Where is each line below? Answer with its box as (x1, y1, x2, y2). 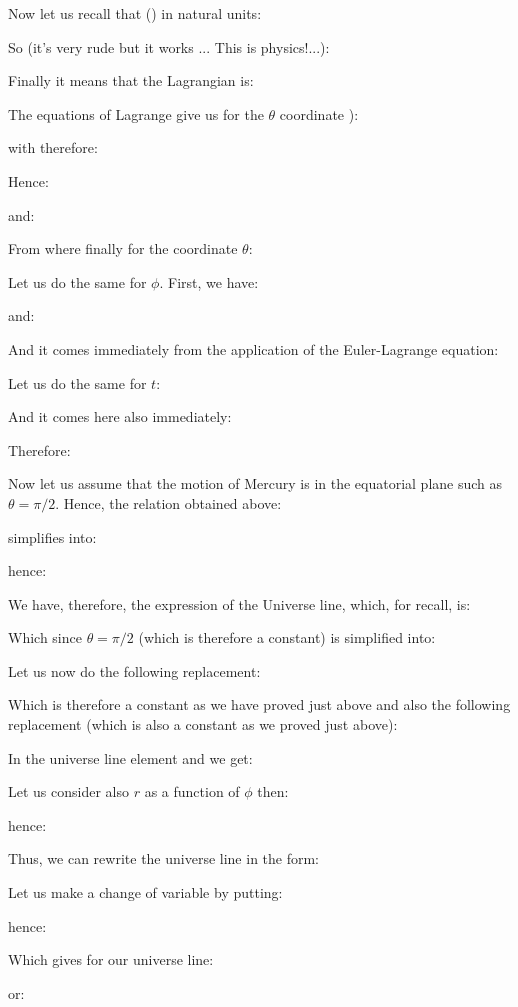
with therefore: (8, 137, 98, 158)
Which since (8, 627, 82, 648)
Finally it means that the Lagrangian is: (8, 70, 254, 91)
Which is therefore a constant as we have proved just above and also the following (8, 694, 511, 715)
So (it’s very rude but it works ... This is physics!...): (8, 36, 330, 57)
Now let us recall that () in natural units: (8, 3, 262, 23)
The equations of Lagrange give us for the (8, 103, 264, 124)
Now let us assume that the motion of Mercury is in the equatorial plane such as (8, 473, 503, 494)
